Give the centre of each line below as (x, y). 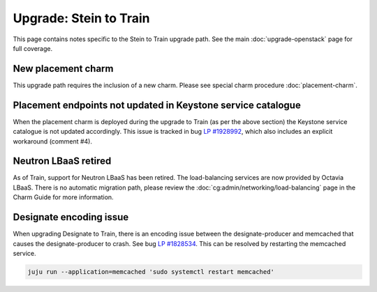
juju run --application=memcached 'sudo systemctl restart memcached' (151, 271)
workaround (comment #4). (52, 141)
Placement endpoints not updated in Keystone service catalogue (157, 105)
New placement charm (63, 69)
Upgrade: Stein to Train (81, 18)
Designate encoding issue (71, 217)
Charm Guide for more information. (64, 197)
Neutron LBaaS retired (62, 161)
